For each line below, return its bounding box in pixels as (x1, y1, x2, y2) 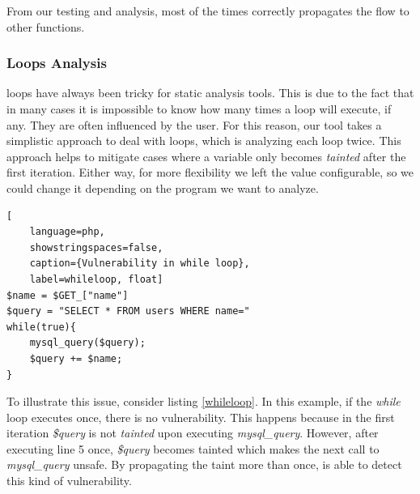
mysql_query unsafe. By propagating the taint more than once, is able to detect (6, 456, 402, 473)
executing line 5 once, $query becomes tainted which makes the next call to (6, 440, 380, 457)
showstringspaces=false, (29, 241, 163, 253)
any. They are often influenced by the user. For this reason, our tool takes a (6, 116, 382, 133)
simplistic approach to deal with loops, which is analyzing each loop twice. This (6, 132, 401, 149)
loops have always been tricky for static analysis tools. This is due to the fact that (6, 84, 414, 101)
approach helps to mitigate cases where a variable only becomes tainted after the (6, 147, 406, 164)
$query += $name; (29, 352, 123, 364)
